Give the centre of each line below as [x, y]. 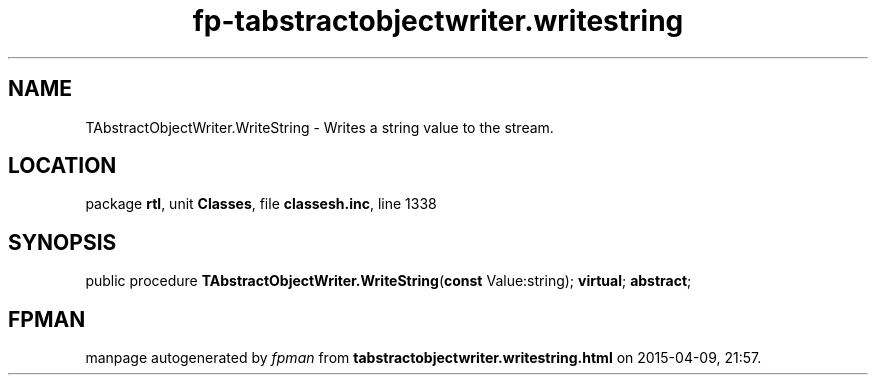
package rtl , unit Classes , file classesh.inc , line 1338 [261, 204]
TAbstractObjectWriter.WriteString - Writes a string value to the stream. [319, 127]
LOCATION [62, 166]
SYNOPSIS [62, 242]
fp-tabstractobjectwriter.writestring [438, 21]
